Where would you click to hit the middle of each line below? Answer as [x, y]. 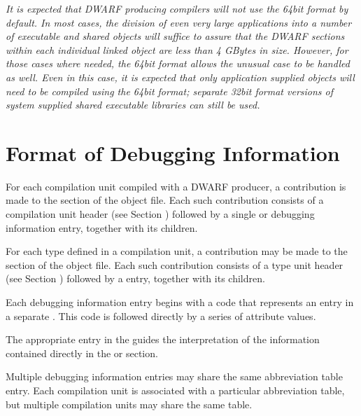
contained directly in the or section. [82, 353]
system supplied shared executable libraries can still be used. [133, 105]
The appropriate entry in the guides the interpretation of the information [163, 339]
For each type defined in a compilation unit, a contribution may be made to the [177, 251]
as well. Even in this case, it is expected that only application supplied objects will [180, 77]
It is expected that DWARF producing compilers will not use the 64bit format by [177, 8]
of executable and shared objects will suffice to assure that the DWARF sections [175, 36]
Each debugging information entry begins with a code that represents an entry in [180, 302]
